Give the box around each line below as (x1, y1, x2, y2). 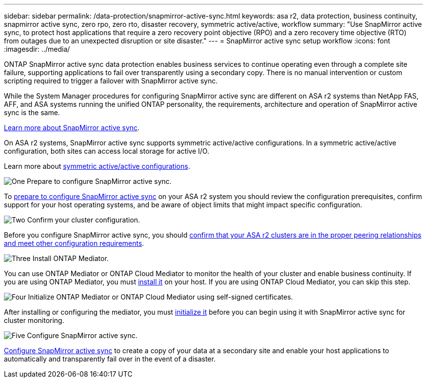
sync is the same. (4, 108, 60, 117)
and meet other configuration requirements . (4, 239, 144, 247)
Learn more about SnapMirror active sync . (4, 123, 140, 132)
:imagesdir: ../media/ (4, 45, 70, 53)
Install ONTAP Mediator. (32, 254, 109, 262)
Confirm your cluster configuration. (27, 216, 140, 224)
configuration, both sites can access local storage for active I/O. (4, 147, 210, 155)
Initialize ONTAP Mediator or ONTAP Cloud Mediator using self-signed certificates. (28, 293, 293, 301)
